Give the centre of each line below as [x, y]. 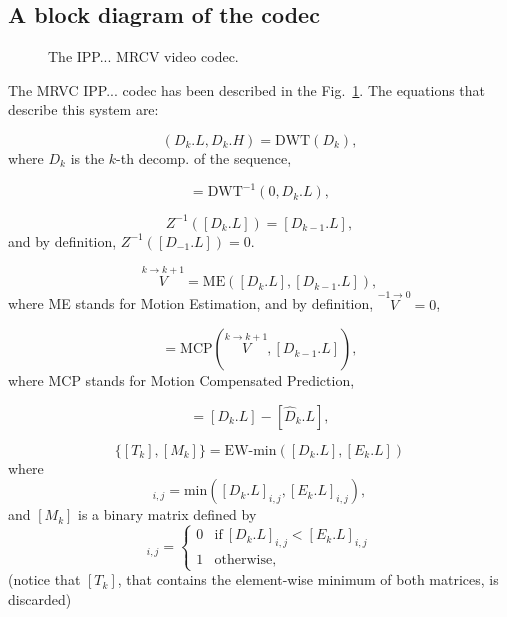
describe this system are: [83, 109]
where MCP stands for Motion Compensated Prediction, [181, 380]
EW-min [250, 450]
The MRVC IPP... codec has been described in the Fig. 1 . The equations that [247, 89]
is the [87, 157]
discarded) [40, 598]
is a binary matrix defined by [167, 514]
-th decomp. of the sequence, [204, 157]
